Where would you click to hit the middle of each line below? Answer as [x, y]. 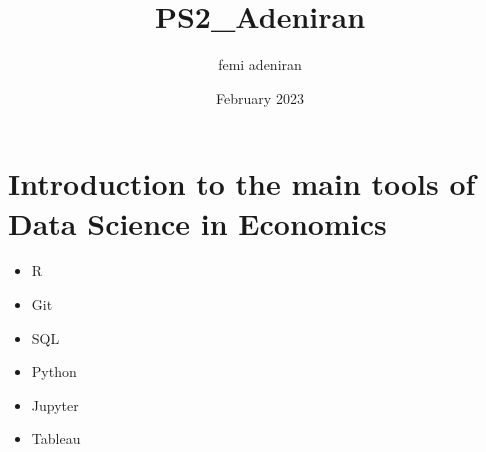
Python [54, 371]
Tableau [56, 438]
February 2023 [260, 97]
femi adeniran [260, 64]
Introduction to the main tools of [242, 183]
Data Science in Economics [197, 222]
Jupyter [55, 404]
